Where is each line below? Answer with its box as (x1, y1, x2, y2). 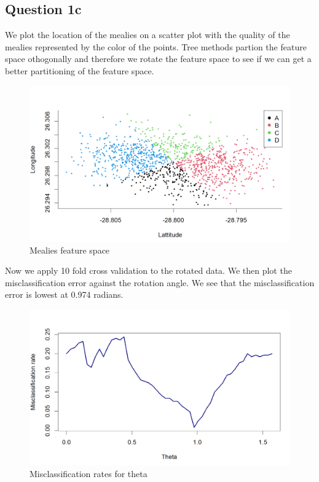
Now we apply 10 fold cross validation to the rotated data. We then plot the (5, 264, 292, 277)
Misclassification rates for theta (30, 467, 148, 480)
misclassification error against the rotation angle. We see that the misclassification (5, 276, 315, 289)
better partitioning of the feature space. (5, 64, 154, 77)
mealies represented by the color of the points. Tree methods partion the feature (5, 40, 307, 53)
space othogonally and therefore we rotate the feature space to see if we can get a (5, 52, 312, 65)
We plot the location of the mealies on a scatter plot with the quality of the (5, 28, 290, 41)
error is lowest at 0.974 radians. (5, 288, 124, 301)
